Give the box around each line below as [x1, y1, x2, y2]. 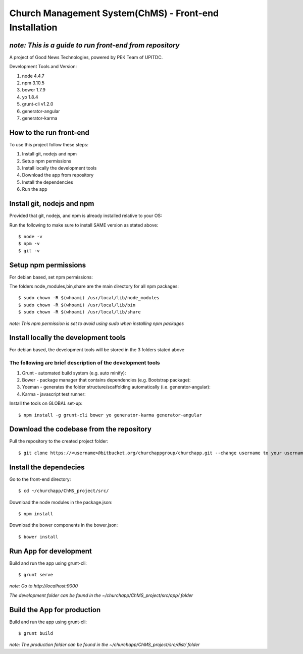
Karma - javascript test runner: [22, 391, 86, 397]
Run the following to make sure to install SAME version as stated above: [9, 222, 159, 228]
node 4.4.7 [22, 73, 45, 79]
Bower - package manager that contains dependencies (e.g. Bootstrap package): [22, 377, 191, 383]
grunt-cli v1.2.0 [22, 101, 54, 107]
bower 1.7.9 [22, 87, 45, 93]
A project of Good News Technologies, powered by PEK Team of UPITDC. [9, 54, 163, 60]
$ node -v [18, 234, 42, 239]
